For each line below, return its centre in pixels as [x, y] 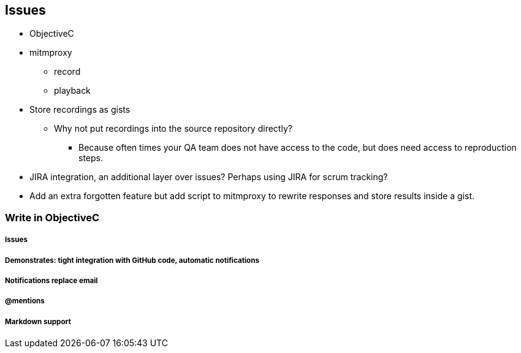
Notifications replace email [51, 280]
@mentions [25, 301]
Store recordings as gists [80, 110]
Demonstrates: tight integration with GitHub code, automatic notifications [132, 260]
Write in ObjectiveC [52, 217]
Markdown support [38, 321]
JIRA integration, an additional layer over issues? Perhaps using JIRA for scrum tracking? [209, 177]
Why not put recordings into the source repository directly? [173, 129]
